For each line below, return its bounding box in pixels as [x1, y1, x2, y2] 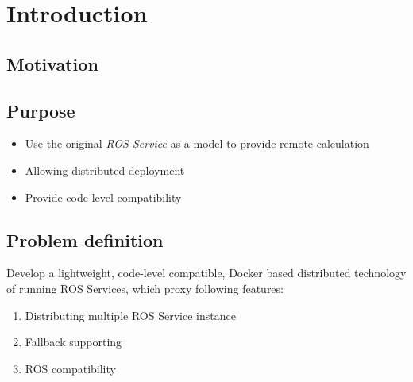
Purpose [6, 98, 75, 122]
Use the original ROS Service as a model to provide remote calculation [25, 135, 369, 152]
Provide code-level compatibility [25, 188, 182, 205]
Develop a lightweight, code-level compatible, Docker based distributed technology [6, 264, 407, 281]
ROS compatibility [25, 360, 116, 376]
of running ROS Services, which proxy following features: [6, 280, 284, 296]
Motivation [6, 51, 98, 75]
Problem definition [6, 227, 164, 252]
